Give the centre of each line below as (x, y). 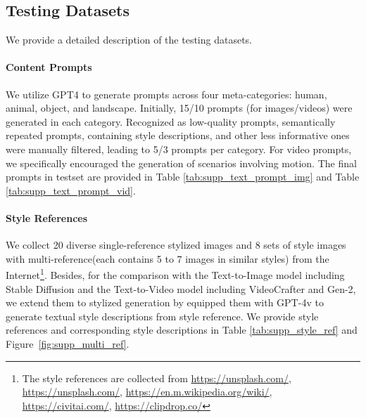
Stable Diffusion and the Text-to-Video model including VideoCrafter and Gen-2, (181, 288)
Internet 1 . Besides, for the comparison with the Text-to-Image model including (175, 274)
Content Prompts (49, 67)
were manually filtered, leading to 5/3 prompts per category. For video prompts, (179, 149)
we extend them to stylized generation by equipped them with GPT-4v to (165, 302)
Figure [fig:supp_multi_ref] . (68, 343)
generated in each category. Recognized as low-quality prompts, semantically (171, 121)
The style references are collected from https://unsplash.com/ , (157, 378)
